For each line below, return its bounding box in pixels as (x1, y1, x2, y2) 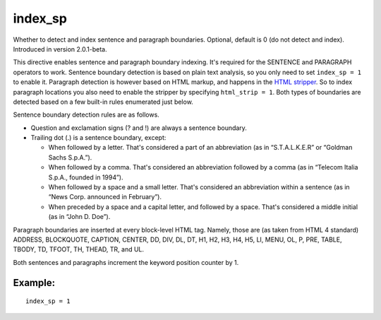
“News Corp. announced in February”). (48, 193, 162, 201)
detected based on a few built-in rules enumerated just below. (13, 97, 193, 106)
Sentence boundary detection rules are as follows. (13, 110, 160, 119)
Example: (13, 276, 56, 289)
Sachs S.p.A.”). (48, 153, 92, 162)
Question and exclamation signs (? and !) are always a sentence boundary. (30, 124, 247, 132)
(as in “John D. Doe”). (48, 213, 111, 221)
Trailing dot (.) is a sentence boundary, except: (30, 134, 167, 142)
